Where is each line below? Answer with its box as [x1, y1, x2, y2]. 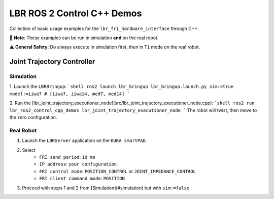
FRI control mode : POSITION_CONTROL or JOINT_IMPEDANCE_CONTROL [39, 168, 196, 174]
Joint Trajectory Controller [9, 58, 95, 66]
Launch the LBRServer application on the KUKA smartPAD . [22, 137, 147, 144]
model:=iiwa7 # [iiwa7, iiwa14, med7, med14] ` [9, 91, 130, 97]
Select [22, 147, 36, 153]
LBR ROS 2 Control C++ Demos [9, 8, 142, 19]
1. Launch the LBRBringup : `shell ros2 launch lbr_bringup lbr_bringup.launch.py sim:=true [9, 83, 234, 90]
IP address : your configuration [39, 161, 117, 167]
